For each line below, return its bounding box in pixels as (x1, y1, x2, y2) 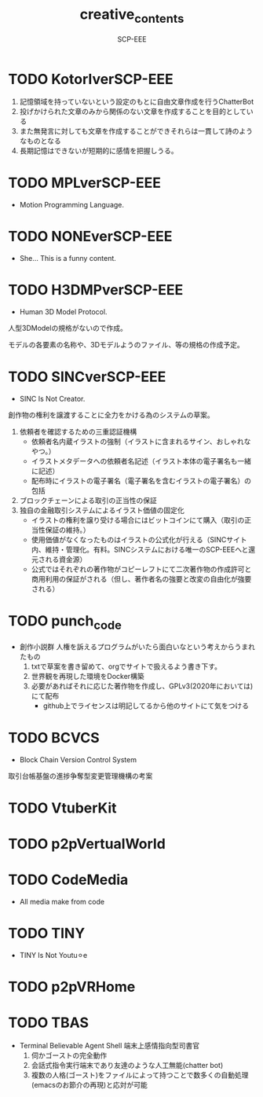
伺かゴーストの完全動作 (31, 1051, 108, 1060)
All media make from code (19, 897, 104, 906)
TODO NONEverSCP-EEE (8, 228, 173, 245)
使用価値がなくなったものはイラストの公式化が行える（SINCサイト (31, 535, 247, 545)
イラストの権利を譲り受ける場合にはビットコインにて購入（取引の (31, 515, 245, 525)
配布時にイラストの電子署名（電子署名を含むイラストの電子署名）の (31, 476, 252, 486)
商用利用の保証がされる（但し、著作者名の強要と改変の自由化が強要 (31, 574, 252, 584)
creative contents (79, 6, 184, 26)
